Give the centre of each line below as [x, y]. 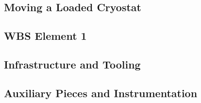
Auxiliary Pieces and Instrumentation [101, 93]
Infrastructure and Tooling [72, 64]
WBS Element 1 [45, 36]
